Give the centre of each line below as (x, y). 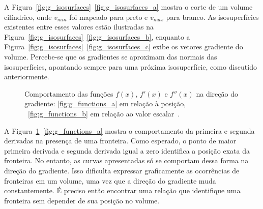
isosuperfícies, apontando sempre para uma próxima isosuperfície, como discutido (130, 66)
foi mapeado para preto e (109, 17)
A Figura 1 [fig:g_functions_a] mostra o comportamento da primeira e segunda (129, 130)
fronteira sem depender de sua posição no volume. (82, 200)
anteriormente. (27, 77)
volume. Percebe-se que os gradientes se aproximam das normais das (111, 56)
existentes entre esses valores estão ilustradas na (79, 27)
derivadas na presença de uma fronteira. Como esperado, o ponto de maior (120, 141)
